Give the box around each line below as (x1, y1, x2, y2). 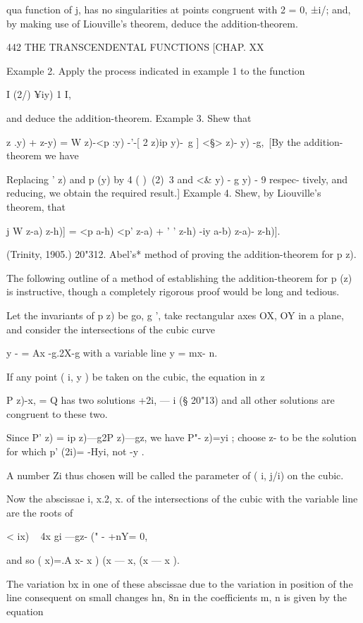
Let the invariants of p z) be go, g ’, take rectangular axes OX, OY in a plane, (6, 307, 344, 322)
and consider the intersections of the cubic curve (6, 321, 215, 336)
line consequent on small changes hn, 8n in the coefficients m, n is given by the (6, 590, 347, 605)
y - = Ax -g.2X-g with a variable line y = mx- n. (6, 345, 218, 360)
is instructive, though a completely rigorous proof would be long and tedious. (6, 284, 340, 299)
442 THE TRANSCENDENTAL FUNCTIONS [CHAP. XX (6, 39, 264, 54)
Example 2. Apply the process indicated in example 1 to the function (6, 63, 305, 78)
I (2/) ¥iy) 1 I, (6, 87, 71, 101)
